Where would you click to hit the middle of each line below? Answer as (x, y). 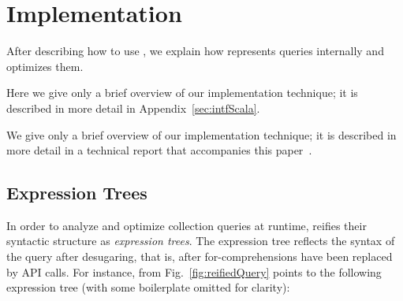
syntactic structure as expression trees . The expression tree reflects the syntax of (201, 241)
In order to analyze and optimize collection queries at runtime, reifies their (187, 225)
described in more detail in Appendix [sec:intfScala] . (133, 108)
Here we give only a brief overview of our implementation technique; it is (182, 93)
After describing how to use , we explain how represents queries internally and (195, 51)
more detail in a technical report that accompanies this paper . (159, 150)
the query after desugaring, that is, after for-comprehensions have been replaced (200, 256)
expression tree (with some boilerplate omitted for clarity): (148, 287)
